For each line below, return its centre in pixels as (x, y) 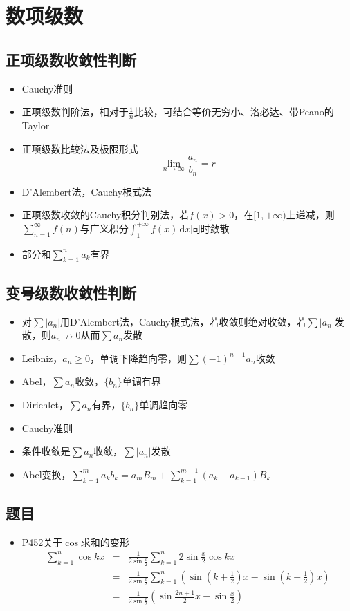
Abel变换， (46, 474)
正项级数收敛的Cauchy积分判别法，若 (105, 215)
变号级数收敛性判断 (71, 292)
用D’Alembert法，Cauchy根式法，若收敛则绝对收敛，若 (183, 321)
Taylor (36, 125)
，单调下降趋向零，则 (139, 358)
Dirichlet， (45, 405)
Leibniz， (42, 358)
